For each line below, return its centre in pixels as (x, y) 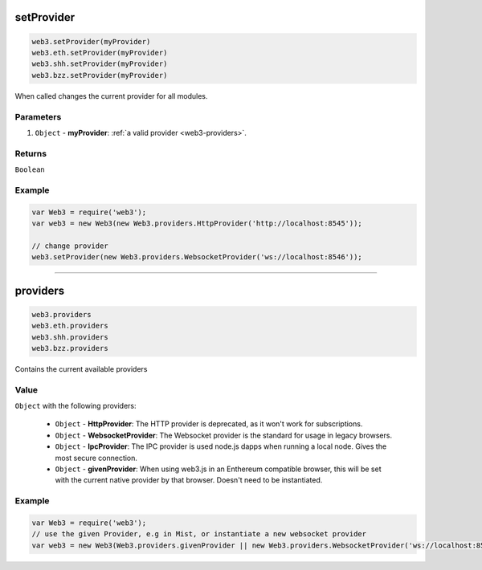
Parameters (38, 116)
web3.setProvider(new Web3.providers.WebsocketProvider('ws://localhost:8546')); (197, 257)
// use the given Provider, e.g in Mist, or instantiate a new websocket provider (199, 534)
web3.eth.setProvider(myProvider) (100, 53)
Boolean (30, 170)
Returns (31, 153)
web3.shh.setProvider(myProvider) (100, 64)
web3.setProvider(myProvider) (91, 41)
